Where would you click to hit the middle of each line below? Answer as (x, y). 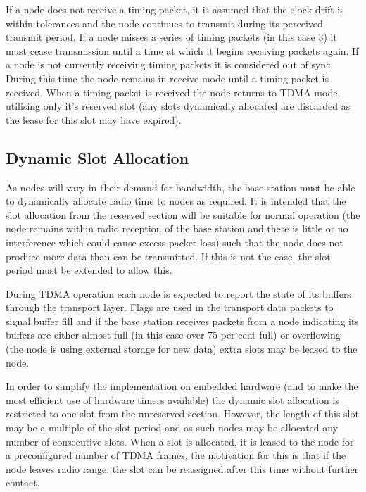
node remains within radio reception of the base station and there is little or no (177, 228)
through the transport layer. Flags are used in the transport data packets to (170, 307)
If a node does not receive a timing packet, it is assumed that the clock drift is (175, 9)
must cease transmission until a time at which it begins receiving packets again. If (182, 50)
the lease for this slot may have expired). (94, 119)
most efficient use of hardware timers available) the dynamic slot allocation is (172, 399)
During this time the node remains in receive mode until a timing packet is (168, 78)
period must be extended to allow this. (89, 270)
